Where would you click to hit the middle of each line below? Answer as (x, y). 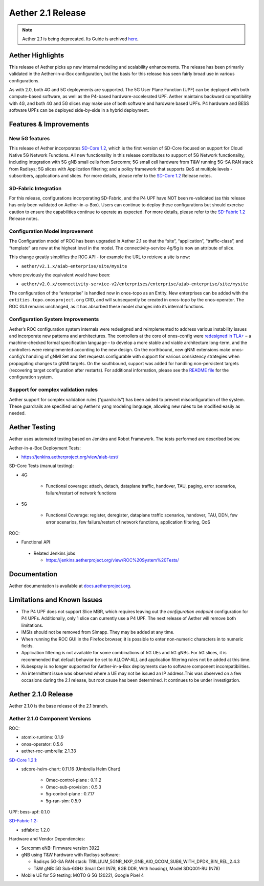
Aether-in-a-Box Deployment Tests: (45, 448)
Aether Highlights (37, 55)
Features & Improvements (49, 124)
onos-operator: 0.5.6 (42, 744)
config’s (17, 357)
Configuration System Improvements (54, 320)
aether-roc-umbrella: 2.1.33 (49, 751)
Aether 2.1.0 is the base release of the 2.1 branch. (59, 706)
